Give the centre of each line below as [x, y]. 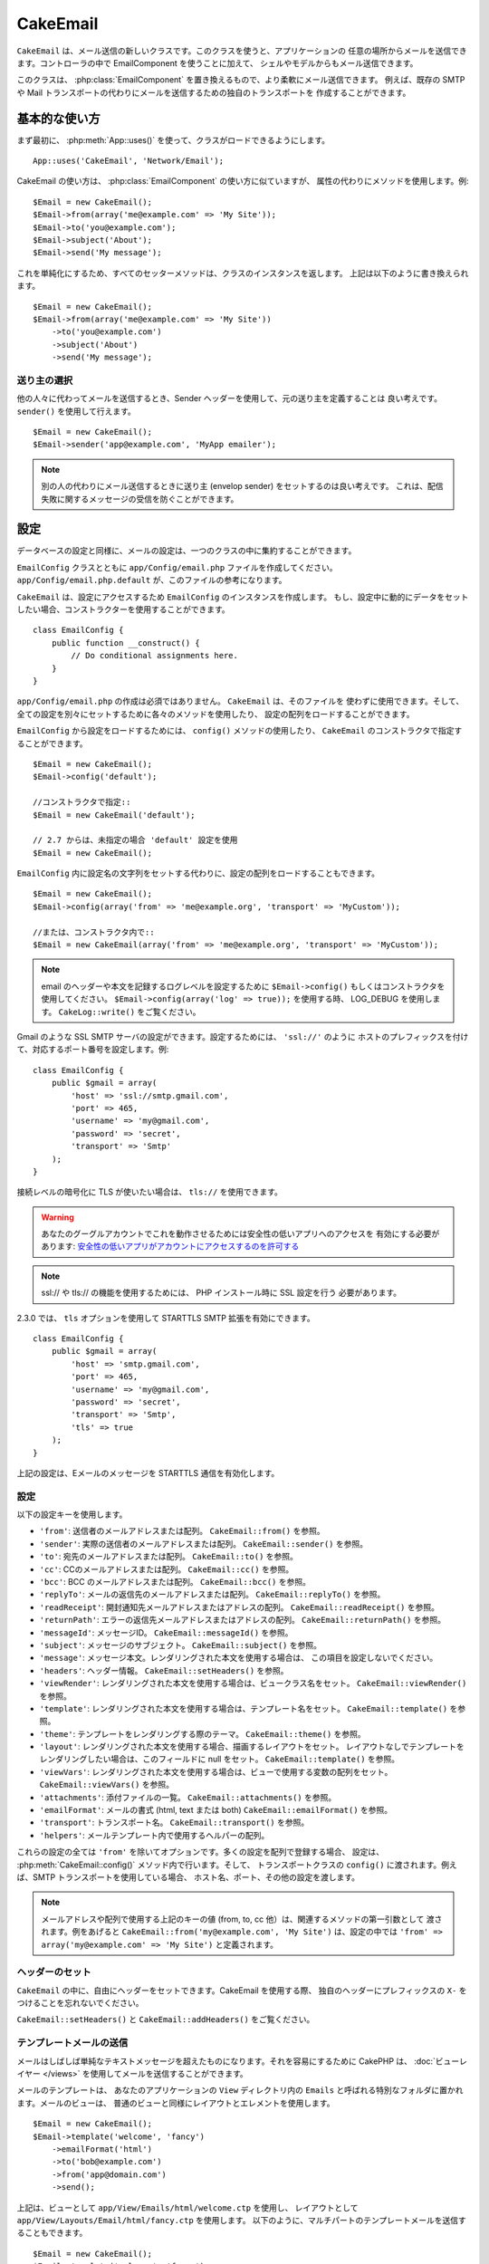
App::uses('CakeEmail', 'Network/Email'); [129, 161]
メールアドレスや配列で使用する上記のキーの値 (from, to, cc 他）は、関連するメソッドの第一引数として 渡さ [242, 1919]
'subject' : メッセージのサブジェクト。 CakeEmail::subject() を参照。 [180, 1645]
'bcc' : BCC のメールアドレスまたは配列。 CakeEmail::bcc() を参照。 [175, 1582]
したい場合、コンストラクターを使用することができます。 [123, 609]
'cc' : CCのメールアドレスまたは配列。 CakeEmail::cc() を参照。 [167, 1569]
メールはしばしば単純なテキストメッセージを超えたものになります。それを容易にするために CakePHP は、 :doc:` [226, 2061]
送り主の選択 [45, 380]
